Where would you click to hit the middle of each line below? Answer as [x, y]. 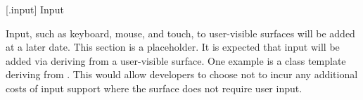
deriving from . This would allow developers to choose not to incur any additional [182, 74]
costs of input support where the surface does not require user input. [154, 88]
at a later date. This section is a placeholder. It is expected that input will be [173, 47]
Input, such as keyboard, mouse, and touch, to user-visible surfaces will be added [180, 33]
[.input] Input [35, 9]
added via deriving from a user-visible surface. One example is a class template [176, 60]
